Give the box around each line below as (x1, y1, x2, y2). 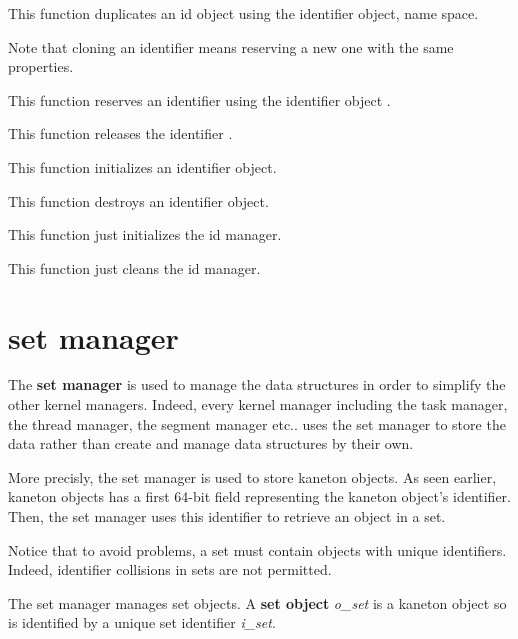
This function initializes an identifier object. (8, 156, 277, 177)
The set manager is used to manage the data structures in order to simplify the (8, 374, 506, 395)
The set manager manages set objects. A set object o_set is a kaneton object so (8, 592, 507, 613)
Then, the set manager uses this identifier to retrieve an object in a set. (8, 506, 446, 527)
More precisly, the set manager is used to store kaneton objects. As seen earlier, (8, 466, 497, 487)
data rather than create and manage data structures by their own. (8, 433, 414, 454)
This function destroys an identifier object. (8, 190, 269, 211)
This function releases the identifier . (8, 123, 233, 144)
